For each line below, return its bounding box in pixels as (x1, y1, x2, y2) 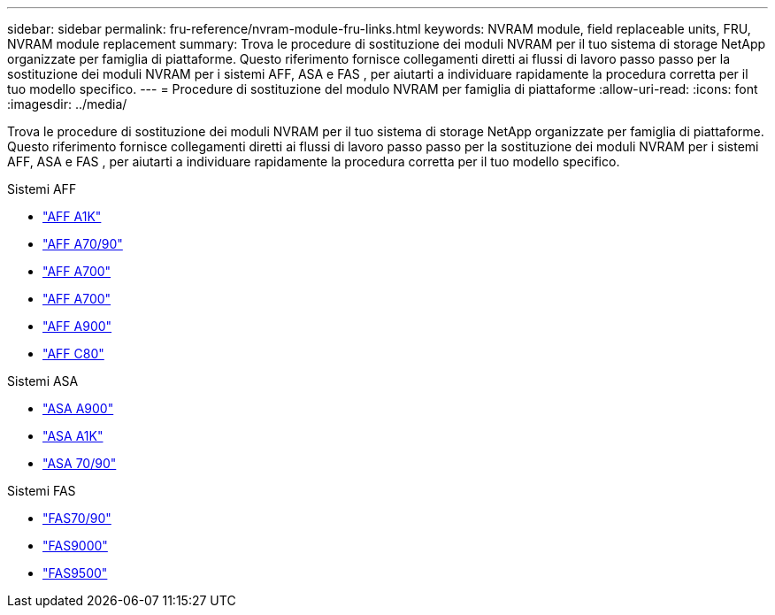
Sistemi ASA (7, 373, 79, 388)
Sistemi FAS (7, 483, 76, 498)
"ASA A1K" (42, 428, 104, 443)
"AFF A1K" (42, 209, 102, 224)
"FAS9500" (42, 565, 108, 580)
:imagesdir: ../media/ (7, 96, 127, 111)
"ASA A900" (42, 401, 114, 416)
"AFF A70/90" (42, 236, 123, 251)
